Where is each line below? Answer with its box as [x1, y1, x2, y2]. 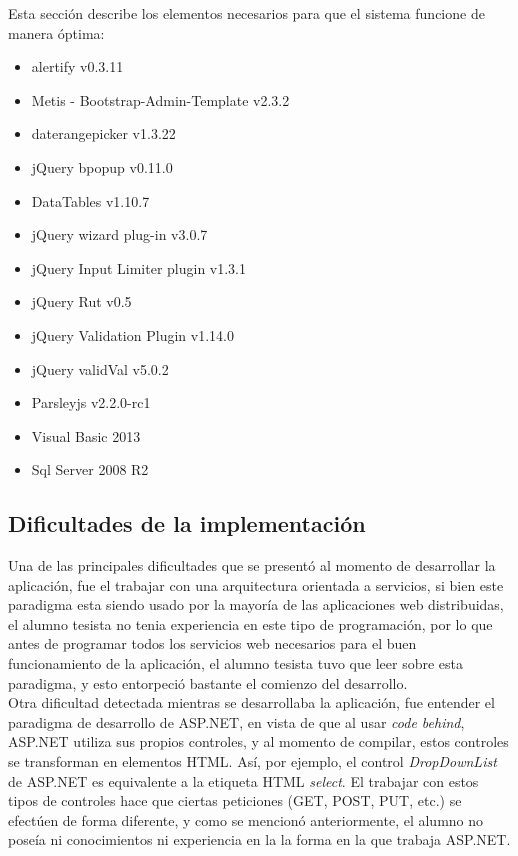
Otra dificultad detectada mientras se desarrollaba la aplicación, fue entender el [8, 692, 495, 713]
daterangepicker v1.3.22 [31, 123, 176, 144]
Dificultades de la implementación [8, 508, 366, 539]
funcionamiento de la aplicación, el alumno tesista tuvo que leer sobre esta [8, 653, 463, 674]
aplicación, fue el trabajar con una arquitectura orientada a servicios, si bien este [8, 574, 504, 595]
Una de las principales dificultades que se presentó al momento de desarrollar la [8, 555, 496, 576]
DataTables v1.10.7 [31, 190, 150, 211]
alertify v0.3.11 [31, 56, 124, 77]
